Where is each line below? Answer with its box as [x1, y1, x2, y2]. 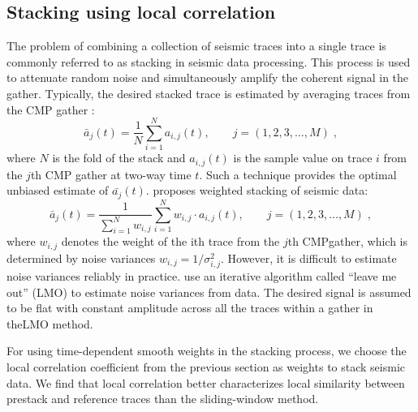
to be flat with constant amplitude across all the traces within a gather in [6, 299, 373, 316]
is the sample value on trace [233, 149, 373, 166]
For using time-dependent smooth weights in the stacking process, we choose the [6, 342, 407, 359]
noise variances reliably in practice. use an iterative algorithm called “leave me [6, 267, 397, 284]
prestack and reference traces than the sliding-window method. [6, 390, 319, 407]
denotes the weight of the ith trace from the [61, 233, 280, 250]
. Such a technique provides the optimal [199, 165, 397, 182]
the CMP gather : [6, 101, 95, 118]
